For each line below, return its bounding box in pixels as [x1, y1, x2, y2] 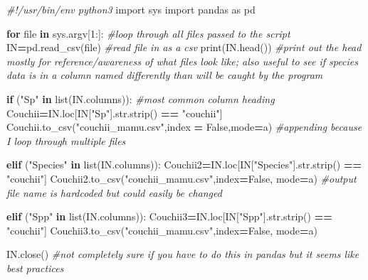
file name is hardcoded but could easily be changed [6, 185, 222, 200]
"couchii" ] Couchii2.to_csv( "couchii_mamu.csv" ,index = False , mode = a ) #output [6, 171, 357, 185]
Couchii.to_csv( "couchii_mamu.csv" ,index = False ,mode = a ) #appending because [6, 119, 362, 134]
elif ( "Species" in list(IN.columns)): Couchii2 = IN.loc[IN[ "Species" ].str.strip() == [6, 157, 362, 172]
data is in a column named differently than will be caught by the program [6, 68, 323, 82]
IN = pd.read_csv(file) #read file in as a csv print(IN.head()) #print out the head [6, 40, 362, 55]
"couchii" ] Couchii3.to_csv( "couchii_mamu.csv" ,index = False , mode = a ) [6, 222, 317, 237]
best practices [6, 260, 64, 275]
